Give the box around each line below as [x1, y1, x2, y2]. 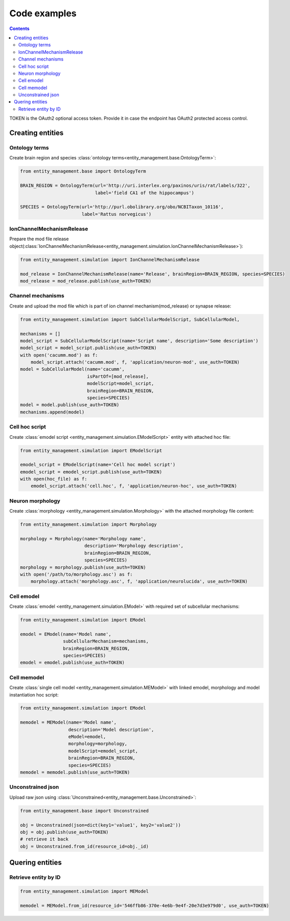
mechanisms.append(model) [20, 409, 85, 415]
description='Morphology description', [84, 543, 184, 549]
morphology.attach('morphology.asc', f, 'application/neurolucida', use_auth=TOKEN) [30, 578, 248, 584]
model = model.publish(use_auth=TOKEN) [20, 402, 119, 408]
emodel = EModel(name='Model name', [20, 631, 112, 637]
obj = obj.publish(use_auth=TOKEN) [20, 829, 109, 835]
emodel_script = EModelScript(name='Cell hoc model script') [20, 462, 176, 468]
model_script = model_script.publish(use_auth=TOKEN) [20, 345, 157, 351]
